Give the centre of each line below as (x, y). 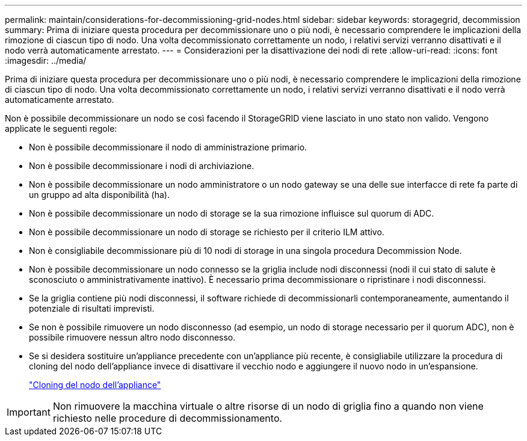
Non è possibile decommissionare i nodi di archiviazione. (142, 166)
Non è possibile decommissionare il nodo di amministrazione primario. (168, 147)
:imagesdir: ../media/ (46, 60)
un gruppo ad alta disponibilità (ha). (99, 195)
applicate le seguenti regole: (61, 128)
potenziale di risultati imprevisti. (92, 308)
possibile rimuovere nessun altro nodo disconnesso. (132, 337)
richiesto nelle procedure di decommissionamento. (168, 418)
